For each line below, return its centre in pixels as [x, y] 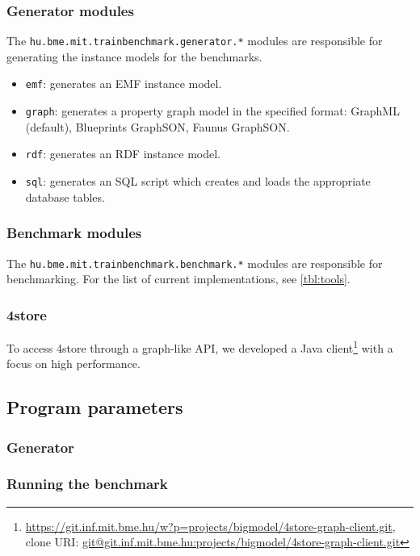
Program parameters [95, 407]
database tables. [65, 196]
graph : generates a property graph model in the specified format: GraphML [212, 111]
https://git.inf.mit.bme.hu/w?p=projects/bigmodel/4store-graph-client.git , [210, 526]
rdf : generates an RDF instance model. [123, 154]
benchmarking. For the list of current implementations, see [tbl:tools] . [178, 279]
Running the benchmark [87, 484]
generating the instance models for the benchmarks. [134, 56]
